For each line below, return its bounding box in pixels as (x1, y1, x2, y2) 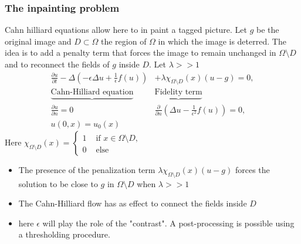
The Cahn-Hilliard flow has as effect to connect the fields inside (18, 197, 247, 209)
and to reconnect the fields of (5, 58, 110, 70)
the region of (101, 35, 147, 47)
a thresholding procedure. (18, 228, 110, 240)
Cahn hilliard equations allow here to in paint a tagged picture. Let (5, 23, 248, 36)
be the (256, 23, 279, 36)
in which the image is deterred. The (158, 35, 286, 47)
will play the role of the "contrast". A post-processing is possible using (42, 216, 295, 229)
